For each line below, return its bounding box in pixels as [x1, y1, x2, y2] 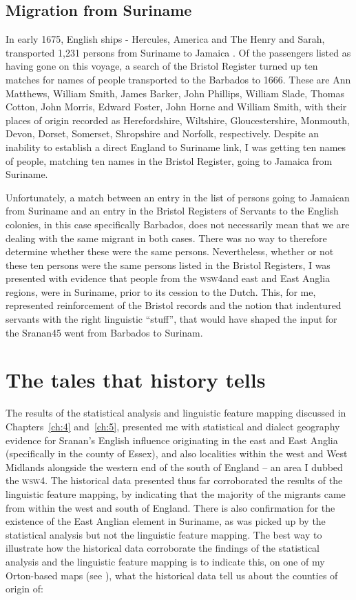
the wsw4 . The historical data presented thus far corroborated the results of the [6, 473, 343, 488]
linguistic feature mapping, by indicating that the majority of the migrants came [6, 486, 346, 501]
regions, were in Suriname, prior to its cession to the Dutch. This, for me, [6, 284, 316, 299]
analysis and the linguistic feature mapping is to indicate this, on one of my [6, 554, 325, 568]
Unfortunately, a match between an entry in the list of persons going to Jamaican [6, 190, 350, 204]
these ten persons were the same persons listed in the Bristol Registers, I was [6, 257, 331, 272]
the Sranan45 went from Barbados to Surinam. [6, 325, 203, 339]
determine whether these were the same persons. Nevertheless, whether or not [6, 244, 334, 259]
